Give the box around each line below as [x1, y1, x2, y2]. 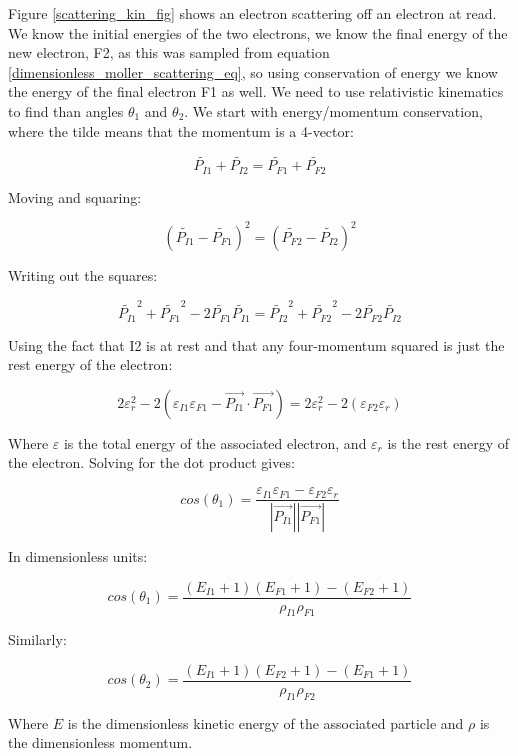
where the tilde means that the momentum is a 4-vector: [8, 120, 354, 141]
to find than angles [8, 100, 124, 121]
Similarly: [8, 629, 67, 650]
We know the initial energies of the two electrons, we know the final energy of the [8, 22, 508, 43]
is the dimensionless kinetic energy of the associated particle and [67, 712, 464, 733]
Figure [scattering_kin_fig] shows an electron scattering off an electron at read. [8, 3, 497, 23]
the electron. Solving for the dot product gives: [8, 452, 295, 473]
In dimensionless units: [8, 545, 148, 566]
